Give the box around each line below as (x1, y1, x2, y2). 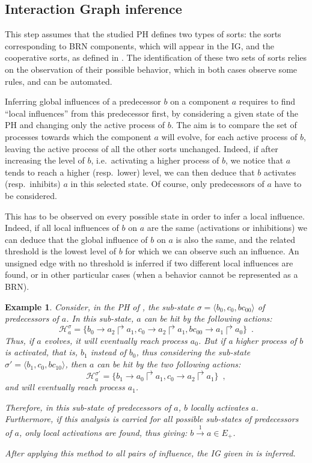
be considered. (5, 189, 57, 201)
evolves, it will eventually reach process (44, 334, 188, 346)
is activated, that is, (5, 346, 78, 358)
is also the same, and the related (176, 233, 296, 245)
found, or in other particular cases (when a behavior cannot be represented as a (5, 268, 298, 281)
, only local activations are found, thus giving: (19, 426, 188, 438)
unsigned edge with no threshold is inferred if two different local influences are (5, 256, 293, 269)
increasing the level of (5, 154, 85, 167)
